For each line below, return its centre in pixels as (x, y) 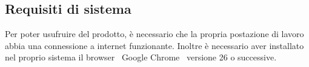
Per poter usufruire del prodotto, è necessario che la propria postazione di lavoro (154, 34)
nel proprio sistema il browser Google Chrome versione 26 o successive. (141, 57)
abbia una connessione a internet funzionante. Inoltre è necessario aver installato (154, 45)
